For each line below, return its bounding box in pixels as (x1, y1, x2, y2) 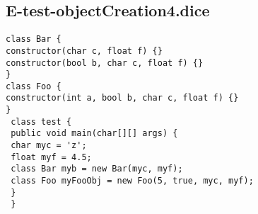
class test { (11, 116, 72, 127)
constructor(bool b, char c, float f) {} (6, 57, 204, 68)
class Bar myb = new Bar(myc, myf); (11, 164, 183, 174)
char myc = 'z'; (11, 140, 87, 151)
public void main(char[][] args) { (11, 128, 178, 139)
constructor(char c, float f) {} (6, 45, 163, 56)
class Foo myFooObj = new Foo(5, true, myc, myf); (11, 176, 254, 186)
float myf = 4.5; (11, 152, 92, 162)
